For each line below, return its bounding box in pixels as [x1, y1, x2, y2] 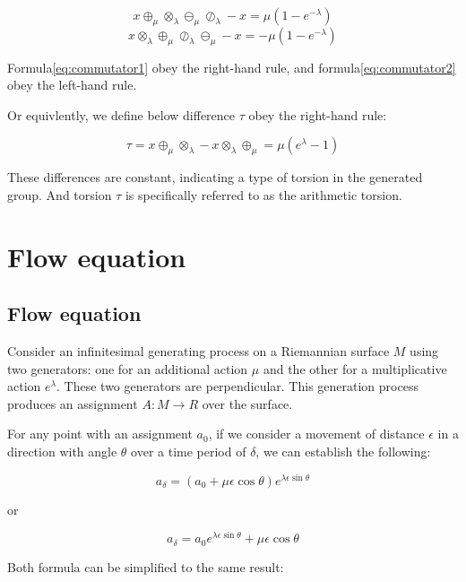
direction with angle [7, 441, 117, 460]
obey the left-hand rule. [7, 75, 137, 94]
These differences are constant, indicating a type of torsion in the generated [7, 168, 423, 187]
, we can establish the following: [255, 441, 431, 460]
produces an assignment [7, 394, 138, 413]
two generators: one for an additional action [7, 359, 248, 378]
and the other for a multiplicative [263, 359, 447, 378]
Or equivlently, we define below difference [7, 105, 236, 124]
